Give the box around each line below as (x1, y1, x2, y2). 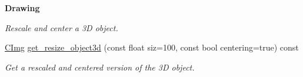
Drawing (5, 2, 40, 14)
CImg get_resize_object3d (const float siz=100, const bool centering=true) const (5, 41, 299, 53)
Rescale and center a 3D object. (5, 21, 118, 34)
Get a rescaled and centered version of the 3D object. (5, 61, 195, 73)
